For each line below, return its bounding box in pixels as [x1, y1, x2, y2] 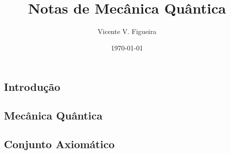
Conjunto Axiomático [4, 136, 115, 151]
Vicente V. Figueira [97, 26, 156, 36]
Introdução [4, 79, 61, 94]
